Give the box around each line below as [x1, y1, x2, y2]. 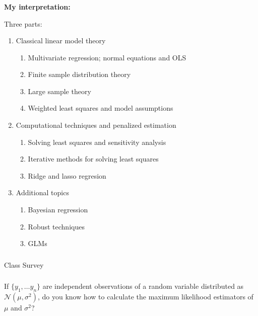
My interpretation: [4, 1, 71, 12]
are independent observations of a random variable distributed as [42, 281, 244, 291]
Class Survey [4, 259, 44, 270]
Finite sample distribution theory [28, 69, 131, 80]
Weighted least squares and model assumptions [28, 103, 173, 113]
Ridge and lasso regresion [28, 170, 106, 181]
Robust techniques [28, 221, 85, 231]
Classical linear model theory [16, 35, 106, 46]
